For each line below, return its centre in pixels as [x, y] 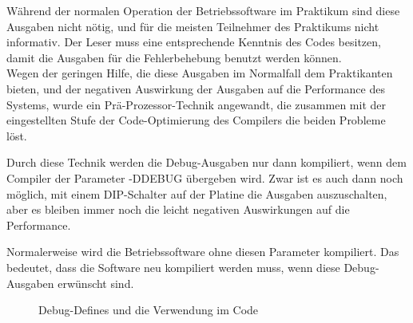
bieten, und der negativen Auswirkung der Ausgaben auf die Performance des [196, 88]
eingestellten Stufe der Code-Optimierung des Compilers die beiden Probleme [196, 120]
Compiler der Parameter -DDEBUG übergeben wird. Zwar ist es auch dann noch [205, 177]
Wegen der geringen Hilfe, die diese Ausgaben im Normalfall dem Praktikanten [200, 73]
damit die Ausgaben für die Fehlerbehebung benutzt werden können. [174, 57]
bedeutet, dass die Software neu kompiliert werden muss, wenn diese [173, 267]
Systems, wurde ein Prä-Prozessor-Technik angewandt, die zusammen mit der [196, 104]
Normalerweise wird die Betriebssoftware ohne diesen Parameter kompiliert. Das [203, 252]
